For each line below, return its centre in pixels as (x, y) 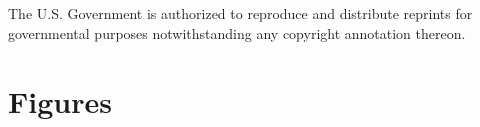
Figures (60, 101)
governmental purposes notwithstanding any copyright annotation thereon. (237, 32)
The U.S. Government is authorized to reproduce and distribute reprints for (240, 13)
